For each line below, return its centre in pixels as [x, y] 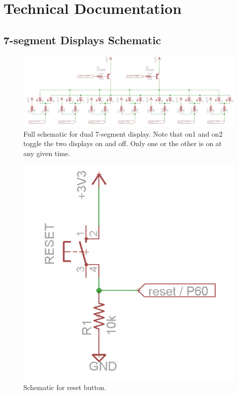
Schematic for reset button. [65, 387]
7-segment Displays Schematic [82, 39]
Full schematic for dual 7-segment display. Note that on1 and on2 [123, 133]
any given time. [47, 153]
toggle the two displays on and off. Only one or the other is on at [123, 143]
